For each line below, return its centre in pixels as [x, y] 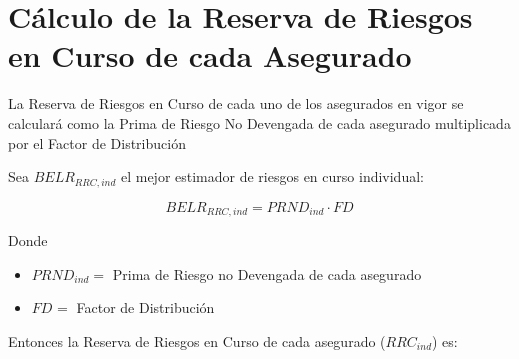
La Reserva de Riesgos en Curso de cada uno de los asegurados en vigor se [236, 103]
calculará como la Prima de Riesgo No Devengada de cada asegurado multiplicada [259, 122]
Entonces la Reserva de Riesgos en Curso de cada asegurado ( [197, 340]
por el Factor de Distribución [97, 142]
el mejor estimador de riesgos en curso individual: [272, 176]
